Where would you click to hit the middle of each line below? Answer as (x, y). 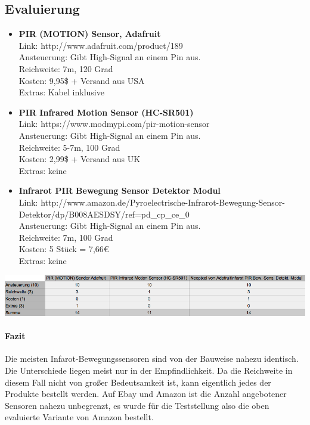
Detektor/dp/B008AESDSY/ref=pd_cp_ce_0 (104, 214)
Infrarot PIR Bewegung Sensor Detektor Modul (120, 190)
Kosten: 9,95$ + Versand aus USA (82, 80)
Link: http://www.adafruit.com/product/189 (101, 45)
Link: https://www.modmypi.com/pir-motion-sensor (114, 124)
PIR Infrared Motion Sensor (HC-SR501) (106, 112)
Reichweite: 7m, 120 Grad (66, 68)
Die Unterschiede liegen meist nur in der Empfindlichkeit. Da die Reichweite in (149, 370)
